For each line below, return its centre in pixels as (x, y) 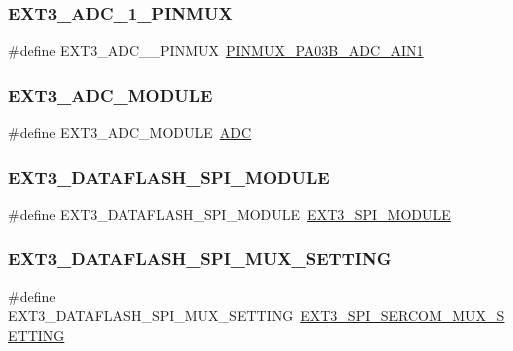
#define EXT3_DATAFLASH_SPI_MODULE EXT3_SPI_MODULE (229, 213)
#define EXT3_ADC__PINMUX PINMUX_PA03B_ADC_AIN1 (216, 50)
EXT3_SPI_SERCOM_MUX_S (402, 315)
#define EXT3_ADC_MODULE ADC (130, 132)
